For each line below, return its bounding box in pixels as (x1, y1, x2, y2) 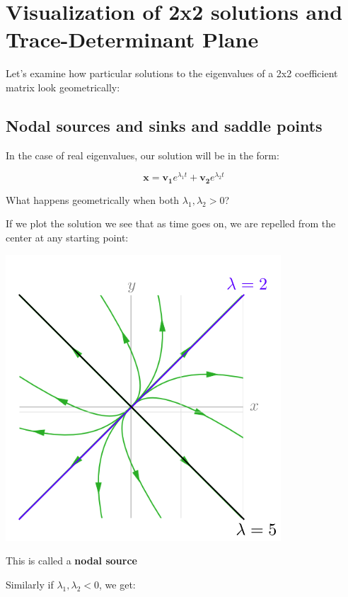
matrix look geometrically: (6, 79, 120, 94)
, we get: (99, 576, 136, 591)
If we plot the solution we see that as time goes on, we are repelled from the (6, 216, 336, 231)
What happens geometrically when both (6, 192, 180, 207)
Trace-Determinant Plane (6, 25, 259, 54)
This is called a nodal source (6, 553, 137, 568)
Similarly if (6, 576, 54, 591)
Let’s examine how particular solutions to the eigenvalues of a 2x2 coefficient (6, 66, 338, 81)
